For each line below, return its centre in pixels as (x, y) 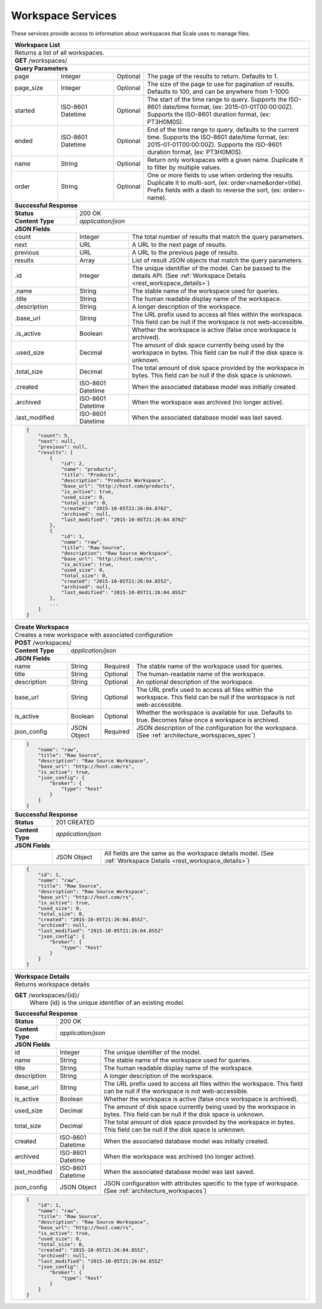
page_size (29, 88)
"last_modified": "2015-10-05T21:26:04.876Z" (124, 519)
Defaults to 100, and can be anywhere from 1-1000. (219, 91)
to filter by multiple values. (184, 167)
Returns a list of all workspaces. (59, 53)
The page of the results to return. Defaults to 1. (213, 76)
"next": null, (57, 441)
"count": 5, (54, 435)
